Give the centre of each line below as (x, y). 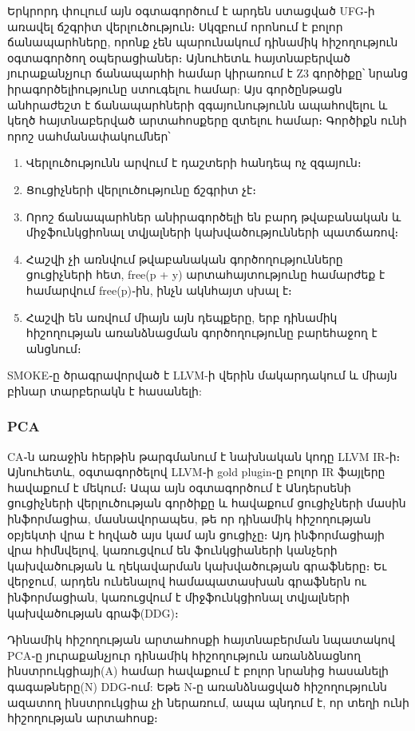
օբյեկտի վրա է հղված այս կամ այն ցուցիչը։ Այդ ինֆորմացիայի (196, 534)
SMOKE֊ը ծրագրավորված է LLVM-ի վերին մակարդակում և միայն (202, 375)
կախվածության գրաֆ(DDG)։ (93, 612)
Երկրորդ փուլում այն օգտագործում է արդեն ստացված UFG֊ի (191, 10)
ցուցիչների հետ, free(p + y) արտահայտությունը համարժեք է (206, 274)
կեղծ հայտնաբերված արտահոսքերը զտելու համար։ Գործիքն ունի (207, 120)
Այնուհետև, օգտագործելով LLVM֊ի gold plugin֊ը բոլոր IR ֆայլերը (196, 472)
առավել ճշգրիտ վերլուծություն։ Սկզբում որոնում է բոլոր (175, 26)
